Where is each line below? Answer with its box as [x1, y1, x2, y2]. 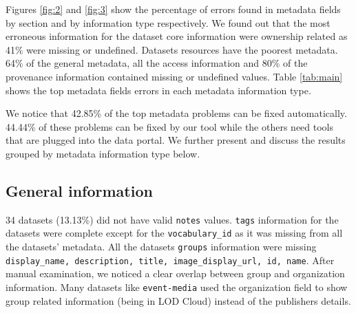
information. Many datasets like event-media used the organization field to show [6, 279, 348, 294]
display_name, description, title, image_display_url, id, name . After [6, 252, 335, 267]
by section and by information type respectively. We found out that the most [6, 15, 331, 30]
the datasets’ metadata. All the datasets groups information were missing [6, 239, 317, 254]
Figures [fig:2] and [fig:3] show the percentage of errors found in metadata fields [6, 2, 341, 16]
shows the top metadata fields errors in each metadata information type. [6, 83, 311, 97]
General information [6, 180, 153, 201]
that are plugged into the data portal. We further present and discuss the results [6, 133, 346, 147]
